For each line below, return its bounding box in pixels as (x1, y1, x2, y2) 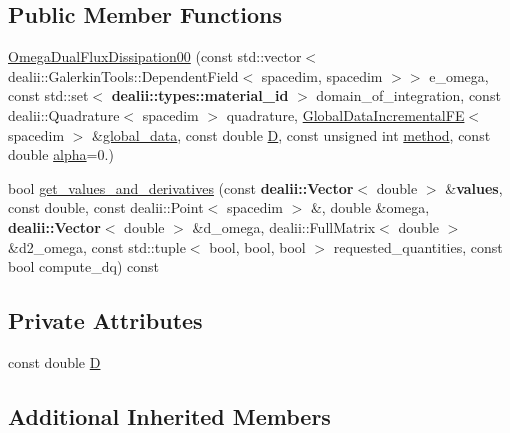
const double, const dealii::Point (8, 197, 204, 218)
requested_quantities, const (333, 236, 503, 257)
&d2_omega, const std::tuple (8, 236, 186, 257)
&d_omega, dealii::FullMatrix (192, 216, 376, 237)
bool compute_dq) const (8, 256, 159, 277)
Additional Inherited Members (8, 400, 331, 431)
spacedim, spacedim (261, 65, 383, 86)
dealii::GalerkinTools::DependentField (8, 65, 239, 86)
